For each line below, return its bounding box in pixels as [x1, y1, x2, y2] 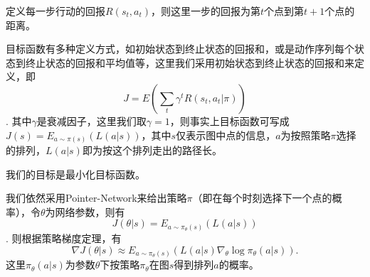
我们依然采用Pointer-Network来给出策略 [6, 190, 187, 205]
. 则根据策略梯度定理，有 [6, 230, 122, 245]
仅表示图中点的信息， [176, 127, 276, 142]
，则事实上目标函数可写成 [169, 113, 290, 128]
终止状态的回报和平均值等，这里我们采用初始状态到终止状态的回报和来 [25, 55, 354, 70]
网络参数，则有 [55, 204, 125, 219]
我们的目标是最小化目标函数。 [6, 166, 145, 181]
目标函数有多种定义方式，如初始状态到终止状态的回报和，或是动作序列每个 [6, 41, 354, 56]
